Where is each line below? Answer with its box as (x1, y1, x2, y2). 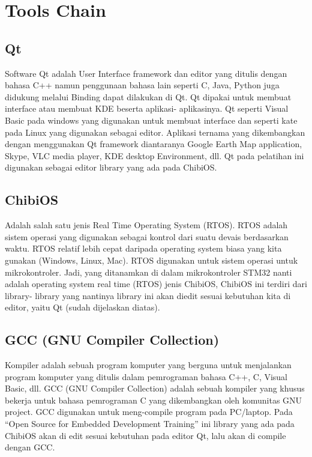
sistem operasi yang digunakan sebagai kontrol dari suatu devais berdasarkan (5, 230, 289, 243)
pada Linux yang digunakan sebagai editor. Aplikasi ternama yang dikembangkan (5, 126, 305, 138)
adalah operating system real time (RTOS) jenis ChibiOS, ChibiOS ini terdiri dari (5, 277, 307, 290)
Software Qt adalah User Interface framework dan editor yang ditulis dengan (5, 67, 287, 79)
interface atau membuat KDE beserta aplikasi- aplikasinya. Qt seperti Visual (5, 102, 289, 115)
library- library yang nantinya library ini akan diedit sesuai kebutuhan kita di (5, 289, 291, 301)
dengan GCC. (5, 441, 55, 453)
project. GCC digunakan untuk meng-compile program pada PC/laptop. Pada (5, 405, 293, 418)
